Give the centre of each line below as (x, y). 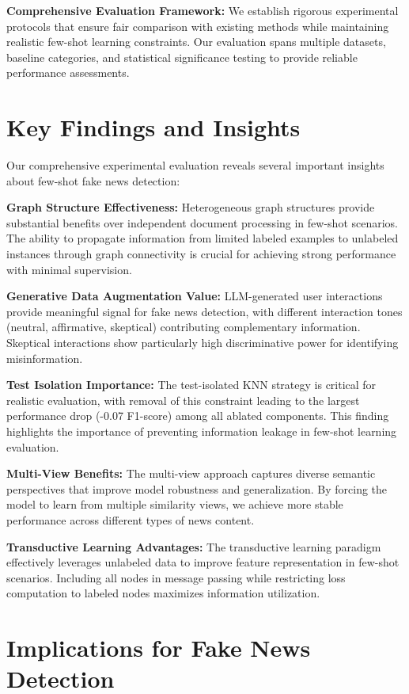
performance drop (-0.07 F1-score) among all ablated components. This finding (198, 416)
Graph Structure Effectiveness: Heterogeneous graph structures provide (191, 207)
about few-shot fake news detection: (93, 180)
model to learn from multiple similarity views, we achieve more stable (175, 504)
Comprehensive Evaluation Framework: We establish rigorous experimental (203, 10)
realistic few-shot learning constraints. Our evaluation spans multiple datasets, (196, 42)
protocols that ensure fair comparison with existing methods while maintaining (198, 26)
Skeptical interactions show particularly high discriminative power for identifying (203, 343)
